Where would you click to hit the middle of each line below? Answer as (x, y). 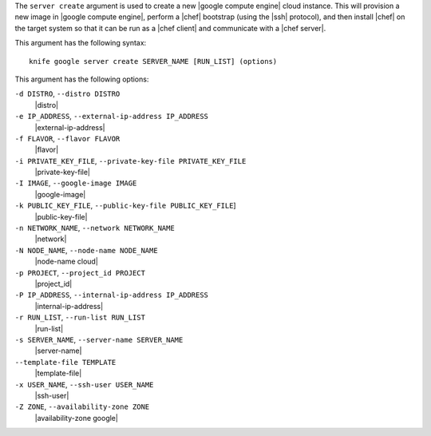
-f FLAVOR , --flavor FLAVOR (67, 138)
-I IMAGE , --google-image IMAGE (76, 183)
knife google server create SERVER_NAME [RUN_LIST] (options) (153, 61)
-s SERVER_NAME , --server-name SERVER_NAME (99, 339)
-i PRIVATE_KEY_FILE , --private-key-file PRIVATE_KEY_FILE (130, 161)
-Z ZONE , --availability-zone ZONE (82, 406)
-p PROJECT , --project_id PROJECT (80, 272)
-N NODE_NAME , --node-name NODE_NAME (87, 250)
